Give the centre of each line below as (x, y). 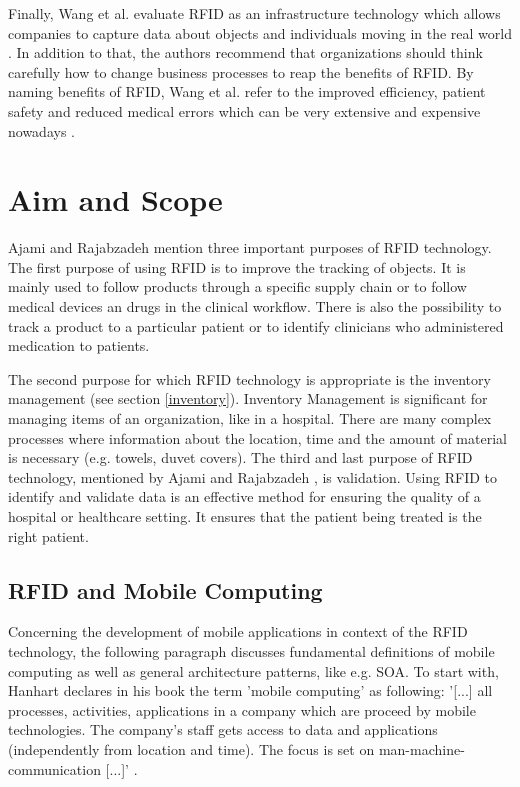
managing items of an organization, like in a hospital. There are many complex (250, 418)
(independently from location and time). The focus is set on (191, 748)
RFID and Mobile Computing (165, 589)
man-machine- (421, 748)
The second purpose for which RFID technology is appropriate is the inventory (249, 378)
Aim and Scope (115, 199)
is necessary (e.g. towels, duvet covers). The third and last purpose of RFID (240, 457)
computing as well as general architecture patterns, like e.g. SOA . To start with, (253, 670)
